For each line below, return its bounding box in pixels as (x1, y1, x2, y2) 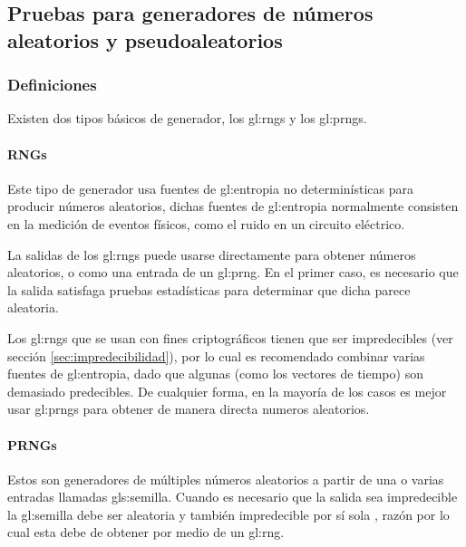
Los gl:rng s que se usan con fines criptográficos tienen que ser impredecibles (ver (7, 328, 453, 347)
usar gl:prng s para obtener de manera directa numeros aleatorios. (7, 399, 370, 418)
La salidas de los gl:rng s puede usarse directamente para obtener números (7, 245, 416, 264)
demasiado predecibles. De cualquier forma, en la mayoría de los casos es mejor (7, 381, 447, 400)
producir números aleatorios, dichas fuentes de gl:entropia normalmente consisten (7, 197, 459, 216)
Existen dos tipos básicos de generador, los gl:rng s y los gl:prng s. (7, 109, 367, 128)
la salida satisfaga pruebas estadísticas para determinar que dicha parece (7, 280, 411, 299)
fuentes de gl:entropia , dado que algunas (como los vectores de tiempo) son (7, 364, 423, 383)
